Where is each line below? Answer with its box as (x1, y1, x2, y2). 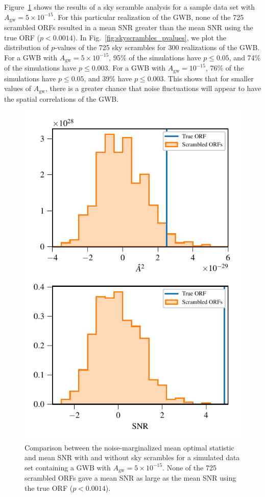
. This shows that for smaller (163, 73, 254, 83)
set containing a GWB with (25, 462, 111, 472)
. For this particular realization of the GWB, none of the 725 (53, 11, 244, 22)
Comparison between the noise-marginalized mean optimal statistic (25, 442, 234, 453)
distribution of (4, 42, 49, 53)
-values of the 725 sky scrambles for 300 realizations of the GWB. (55, 42, 260, 53)
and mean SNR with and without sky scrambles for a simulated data (25, 452, 240, 463)
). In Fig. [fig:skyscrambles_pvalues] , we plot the (73, 32, 227, 42)
